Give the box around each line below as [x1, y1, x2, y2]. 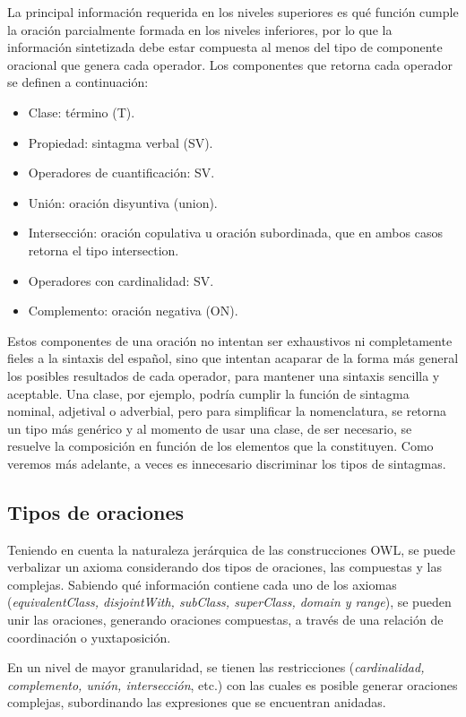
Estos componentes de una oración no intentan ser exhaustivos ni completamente [7, 331, 453, 350]
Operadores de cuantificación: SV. [28, 163, 215, 182]
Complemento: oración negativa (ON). [28, 301, 238, 320]
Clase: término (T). [28, 102, 135, 121]
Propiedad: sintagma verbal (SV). [28, 133, 213, 151]
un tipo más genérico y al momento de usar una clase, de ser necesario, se [7, 419, 412, 437]
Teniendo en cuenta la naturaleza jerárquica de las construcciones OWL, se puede [7, 540, 455, 558]
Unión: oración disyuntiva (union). [28, 193, 218, 212]
